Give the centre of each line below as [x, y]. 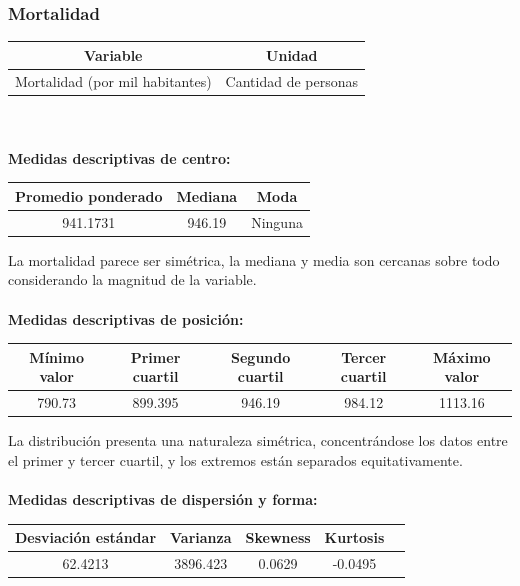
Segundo [261, 356]
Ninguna [277, 221]
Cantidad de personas [292, 80]
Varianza [201, 537]
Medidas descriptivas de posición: [126, 318]
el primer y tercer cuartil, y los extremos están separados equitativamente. [235, 459]
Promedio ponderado [89, 195]
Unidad [292, 54]
